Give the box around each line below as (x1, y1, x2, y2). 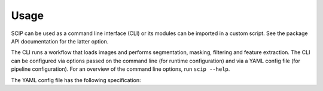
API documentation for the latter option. (11, 37, 109, 45)
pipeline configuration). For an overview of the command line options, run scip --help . (11, 65, 230, 73)
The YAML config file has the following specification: (11, 76, 141, 83)
